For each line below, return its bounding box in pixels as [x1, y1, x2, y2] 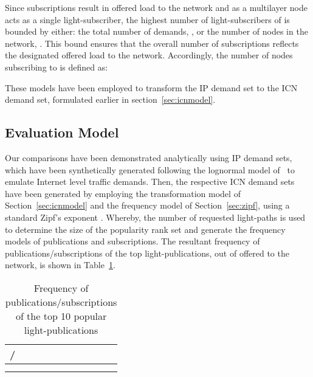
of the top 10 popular [15, 308, 107, 323]
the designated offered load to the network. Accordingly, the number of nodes [5, 49, 293, 61]
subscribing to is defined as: [5, 60, 108, 73]
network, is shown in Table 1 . [5, 258, 115, 271]
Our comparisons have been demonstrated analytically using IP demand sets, [5, 151, 292, 164]
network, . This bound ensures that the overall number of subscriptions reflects [5, 36, 299, 49]
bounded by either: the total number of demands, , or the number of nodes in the [5, 25, 308, 38]
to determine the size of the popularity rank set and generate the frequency [5, 223, 286, 235]
